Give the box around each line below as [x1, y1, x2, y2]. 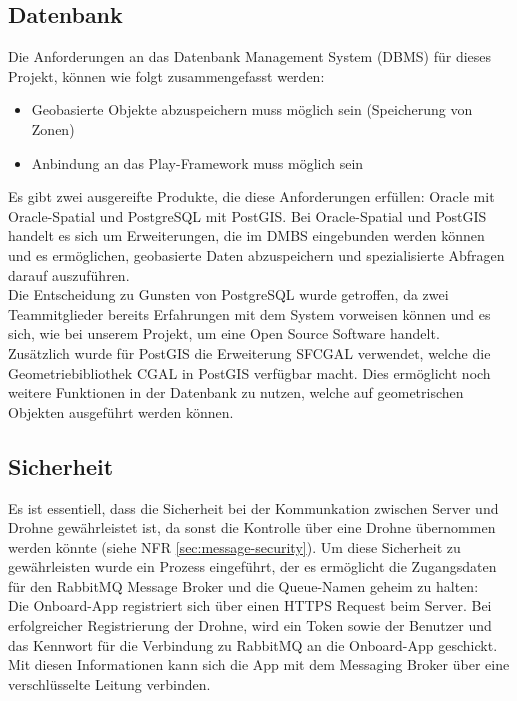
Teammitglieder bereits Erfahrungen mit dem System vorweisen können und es [8, 303, 491, 324]
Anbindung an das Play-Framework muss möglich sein [31, 152, 364, 173]
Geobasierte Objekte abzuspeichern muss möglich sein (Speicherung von [31, 99, 473, 120]
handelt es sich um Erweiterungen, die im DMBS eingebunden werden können [8, 225, 485, 246]
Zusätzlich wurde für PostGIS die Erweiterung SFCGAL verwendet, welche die [8, 342, 491, 363]
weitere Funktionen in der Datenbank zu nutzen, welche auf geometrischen [8, 382, 464, 403]
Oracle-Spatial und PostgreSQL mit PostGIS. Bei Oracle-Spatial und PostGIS [8, 205, 487, 226]
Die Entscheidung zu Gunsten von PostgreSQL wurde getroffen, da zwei [8, 284, 449, 305]
